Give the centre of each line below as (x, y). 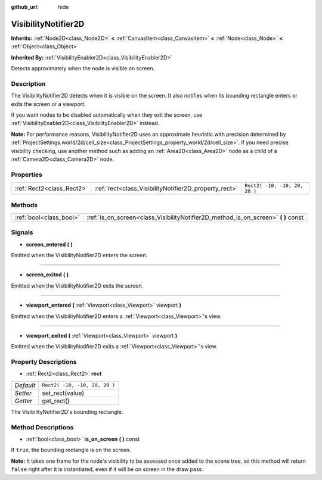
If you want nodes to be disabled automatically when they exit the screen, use (107, 115)
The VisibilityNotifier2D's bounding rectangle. (67, 412)
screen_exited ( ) (47, 275)
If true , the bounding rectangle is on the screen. (71, 450)
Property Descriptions (44, 362)
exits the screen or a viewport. (48, 104)
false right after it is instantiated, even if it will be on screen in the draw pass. (107, 469)
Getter (24, 401)
